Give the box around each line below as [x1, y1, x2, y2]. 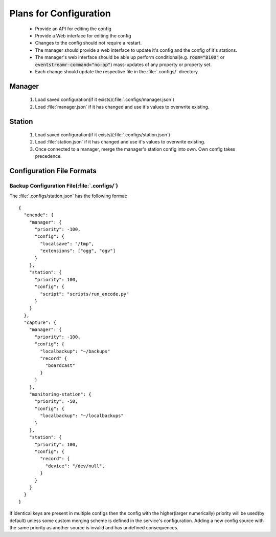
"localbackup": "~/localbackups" [40, 413, 124, 419]
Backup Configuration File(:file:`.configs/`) [9, 182, 119, 190]
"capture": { [24, 320, 57, 325]
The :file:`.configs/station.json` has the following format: [9, 193, 128, 199]
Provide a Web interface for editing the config [35, 32, 131, 38]
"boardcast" [45, 363, 76, 368]
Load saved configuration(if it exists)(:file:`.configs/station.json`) [35, 132, 171, 138]
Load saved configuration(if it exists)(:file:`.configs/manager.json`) [35, 96, 175, 102]
